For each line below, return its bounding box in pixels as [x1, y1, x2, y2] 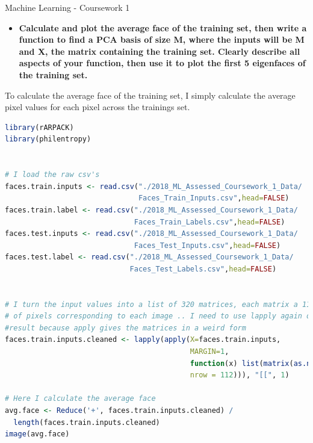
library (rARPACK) [5, 123, 74, 132]
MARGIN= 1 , [190, 347, 229, 356]
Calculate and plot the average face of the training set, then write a [19, 21, 307, 34]
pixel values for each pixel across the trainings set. [5, 101, 190, 113]
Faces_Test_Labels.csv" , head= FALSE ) [129, 264, 277, 273]
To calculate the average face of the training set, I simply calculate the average [5, 88, 296, 101]
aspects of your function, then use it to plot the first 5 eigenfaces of [19, 57, 306, 69]
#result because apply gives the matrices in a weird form [5, 323, 246, 332]
